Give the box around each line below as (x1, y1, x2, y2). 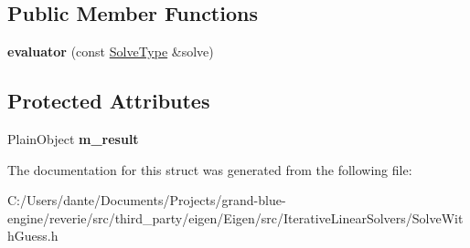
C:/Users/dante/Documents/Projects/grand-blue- (7, 191, 286, 210)
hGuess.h (7, 226, 59, 245)
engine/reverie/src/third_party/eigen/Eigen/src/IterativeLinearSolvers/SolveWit (7, 208, 464, 227)
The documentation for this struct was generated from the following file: (7, 160, 412, 179)
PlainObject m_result (7, 129, 139, 148)
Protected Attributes (7, 87, 210, 115)
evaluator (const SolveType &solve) (7, 42, 214, 61)
